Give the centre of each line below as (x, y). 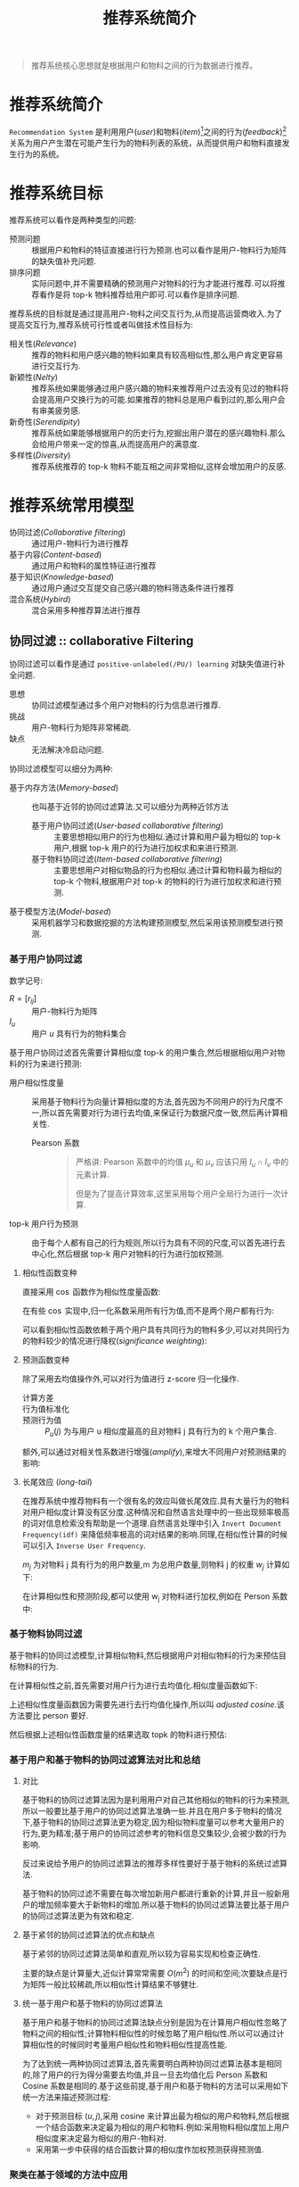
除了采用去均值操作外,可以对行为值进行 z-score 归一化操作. (130, 1379)
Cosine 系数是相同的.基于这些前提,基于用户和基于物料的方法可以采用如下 (155, 2085)
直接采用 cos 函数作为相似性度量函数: (91, 1292)
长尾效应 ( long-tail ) (57, 1481)
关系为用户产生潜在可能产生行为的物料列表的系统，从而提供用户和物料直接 (145, 143)
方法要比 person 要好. (49, 1715)
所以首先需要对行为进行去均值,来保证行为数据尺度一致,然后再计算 (161, 1113)
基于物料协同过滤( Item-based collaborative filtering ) (127, 859)
